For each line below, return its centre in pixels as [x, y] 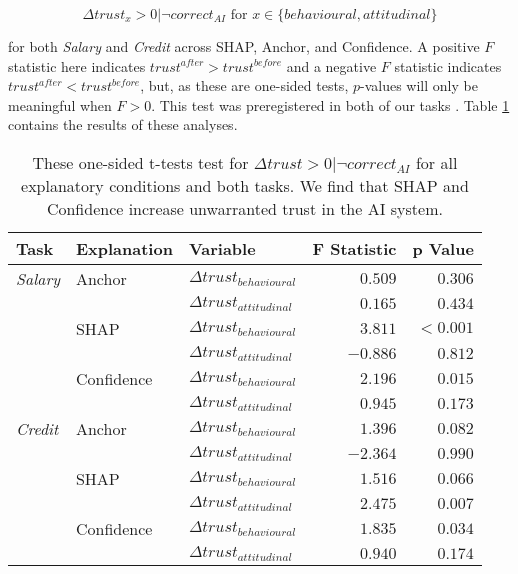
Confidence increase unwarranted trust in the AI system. [244, 208]
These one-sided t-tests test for [140, 162]
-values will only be [418, 85]
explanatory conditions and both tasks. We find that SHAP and [245, 185]
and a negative [331, 65]
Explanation [124, 248]
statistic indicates [448, 65]
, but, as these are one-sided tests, [244, 85]
